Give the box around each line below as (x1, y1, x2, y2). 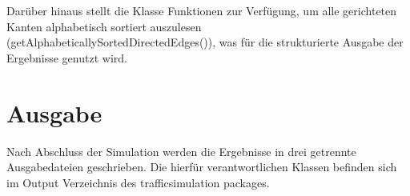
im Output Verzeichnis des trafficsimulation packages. (6, 174, 270, 190)
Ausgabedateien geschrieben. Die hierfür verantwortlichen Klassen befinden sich (6, 158, 397, 175)
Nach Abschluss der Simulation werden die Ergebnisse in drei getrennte (6, 142, 356, 159)
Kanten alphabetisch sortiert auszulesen (6, 18, 202, 34)
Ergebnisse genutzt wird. (6, 49, 127, 66)
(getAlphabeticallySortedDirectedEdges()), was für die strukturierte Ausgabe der (6, 34, 404, 50)
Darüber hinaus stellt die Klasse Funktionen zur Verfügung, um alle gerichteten (6, 2, 397, 18)
